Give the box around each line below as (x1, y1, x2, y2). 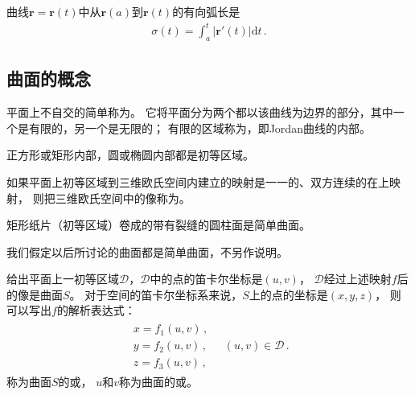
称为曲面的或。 (119, 373, 199, 390)
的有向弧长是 (172, 3, 240, 19)
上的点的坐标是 (249, 286, 328, 302)
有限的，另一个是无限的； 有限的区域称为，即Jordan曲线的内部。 (28, 119, 371, 136)
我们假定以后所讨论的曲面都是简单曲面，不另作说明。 (6, 243, 288, 260)
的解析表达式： (56, 302, 136, 319)
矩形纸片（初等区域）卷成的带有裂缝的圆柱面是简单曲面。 (6, 216, 310, 233)
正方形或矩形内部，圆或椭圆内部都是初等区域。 (6, 146, 254, 163)
